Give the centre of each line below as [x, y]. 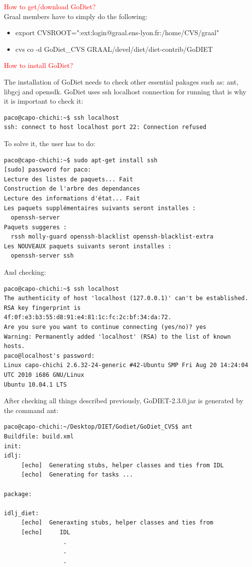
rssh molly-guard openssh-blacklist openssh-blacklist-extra [112, 237]
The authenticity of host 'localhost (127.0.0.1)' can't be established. [126, 298]
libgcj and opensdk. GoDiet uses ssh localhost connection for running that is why [125, 91]
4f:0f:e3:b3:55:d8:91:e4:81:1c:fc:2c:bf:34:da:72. [88, 317]
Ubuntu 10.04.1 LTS [35, 384]
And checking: [25, 272]
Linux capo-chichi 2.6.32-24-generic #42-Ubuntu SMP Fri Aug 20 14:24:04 [126, 365]
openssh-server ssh [42, 256]
